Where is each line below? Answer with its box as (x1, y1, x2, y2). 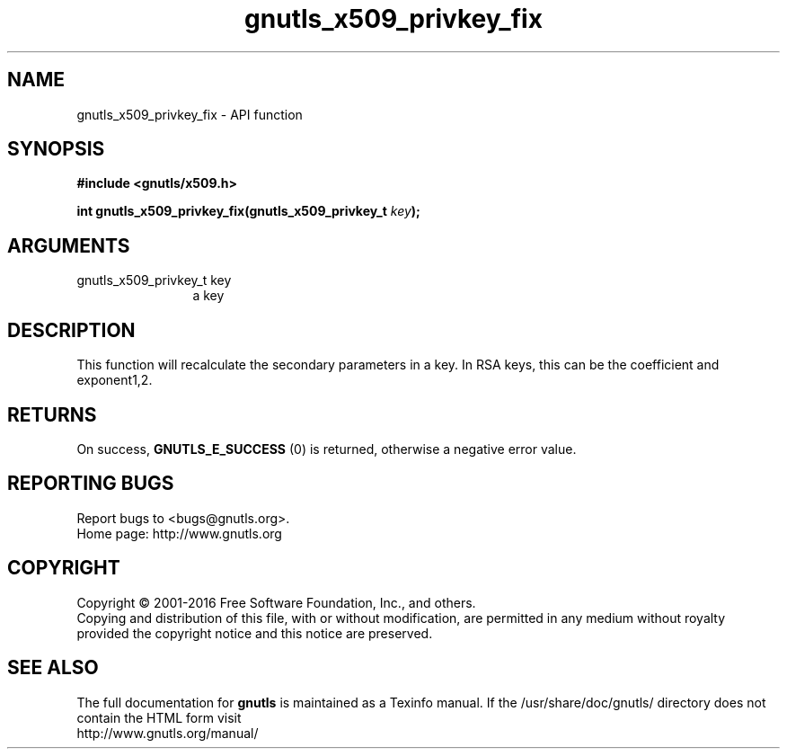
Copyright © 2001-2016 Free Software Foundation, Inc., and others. (76, 594, 476, 610)
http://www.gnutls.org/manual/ (76, 725, 259, 741)
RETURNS (7, 403, 97, 426)
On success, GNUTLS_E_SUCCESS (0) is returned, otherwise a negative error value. (76, 440, 577, 457)
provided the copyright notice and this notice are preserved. (76, 625, 433, 641)
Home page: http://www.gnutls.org (76, 525, 282, 541)
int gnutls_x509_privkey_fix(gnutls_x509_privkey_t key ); (76, 203, 420, 219)
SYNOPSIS (7, 138, 105, 161)
